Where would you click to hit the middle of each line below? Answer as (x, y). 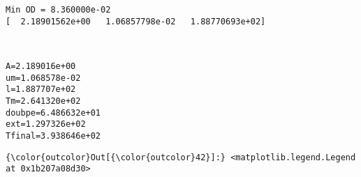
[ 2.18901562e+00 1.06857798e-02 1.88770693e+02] (136, 21)
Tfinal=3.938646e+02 (53, 136)
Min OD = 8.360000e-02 (58, 10)
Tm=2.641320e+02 (43, 101)
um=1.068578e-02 (43, 78)
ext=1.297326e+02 (46, 124)
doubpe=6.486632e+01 (53, 113)
